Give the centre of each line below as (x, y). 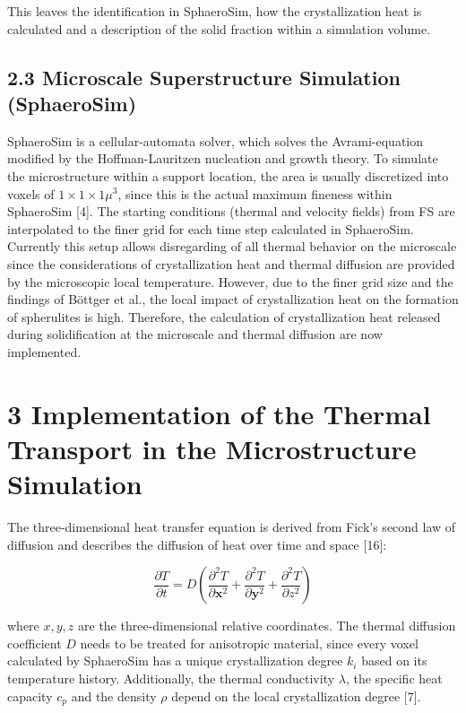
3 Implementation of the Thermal (219, 413)
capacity (30, 696)
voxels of (31, 193)
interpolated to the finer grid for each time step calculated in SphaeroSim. (211, 228)
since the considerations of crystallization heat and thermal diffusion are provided (231, 263)
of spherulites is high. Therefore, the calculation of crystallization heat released (224, 316)
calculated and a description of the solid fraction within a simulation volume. (219, 28)
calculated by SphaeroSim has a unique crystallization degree (175, 661)
